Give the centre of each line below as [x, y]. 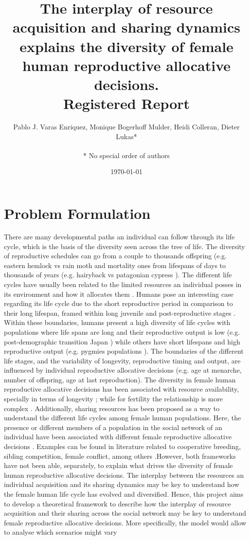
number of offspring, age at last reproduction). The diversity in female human [120, 379]
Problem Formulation [77, 213]
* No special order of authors [126, 155]
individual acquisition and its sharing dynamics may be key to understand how [122, 484]
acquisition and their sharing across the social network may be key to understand [125, 513]
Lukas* [126, 136]
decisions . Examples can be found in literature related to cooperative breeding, [123, 446]
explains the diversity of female [126, 46]
